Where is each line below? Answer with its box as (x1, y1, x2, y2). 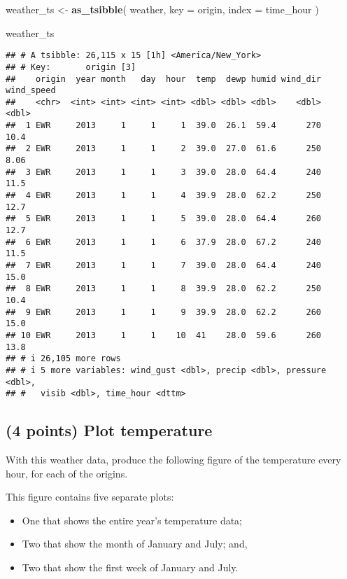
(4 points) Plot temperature (6, 419, 213, 441)
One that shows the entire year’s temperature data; (22, 512, 242, 527)
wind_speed (6, 85, 56, 96)
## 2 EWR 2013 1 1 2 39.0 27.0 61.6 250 (6, 144, 322, 154)
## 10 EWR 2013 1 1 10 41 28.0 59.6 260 (6, 330, 322, 340)
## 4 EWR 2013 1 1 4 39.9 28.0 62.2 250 (6, 190, 322, 201)
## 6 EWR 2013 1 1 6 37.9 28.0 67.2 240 (6, 237, 322, 247)
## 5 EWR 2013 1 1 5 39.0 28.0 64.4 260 (6, 214, 322, 224)
